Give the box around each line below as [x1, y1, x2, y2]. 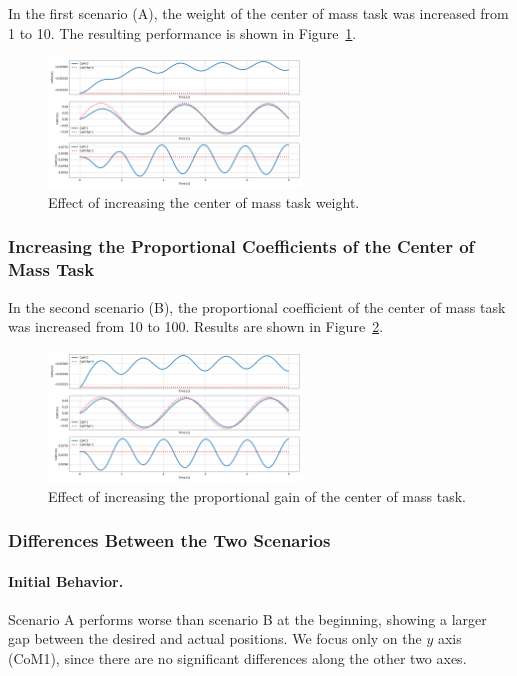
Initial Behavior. [8, 570, 124, 591]
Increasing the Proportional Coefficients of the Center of [8, 234, 475, 259]
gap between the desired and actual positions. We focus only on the [8, 628, 422, 649]
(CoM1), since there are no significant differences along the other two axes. [8, 648, 467, 669]
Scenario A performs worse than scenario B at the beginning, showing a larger [8, 608, 487, 629]
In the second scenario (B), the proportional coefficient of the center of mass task [8, 296, 506, 317]
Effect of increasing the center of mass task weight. [48, 191, 360, 212]
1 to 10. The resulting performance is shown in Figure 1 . [8, 22, 357, 43]
